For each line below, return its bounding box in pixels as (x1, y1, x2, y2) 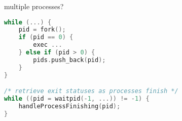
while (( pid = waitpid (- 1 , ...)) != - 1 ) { (4, 95, 150, 103)
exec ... (33, 41, 62, 49)
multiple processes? (4, 1, 64, 11)
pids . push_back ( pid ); (33, 56, 106, 64)
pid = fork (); (18, 26, 66, 34)
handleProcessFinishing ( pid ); (18, 103, 121, 110)
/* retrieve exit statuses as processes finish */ (4, 87, 178, 95)
